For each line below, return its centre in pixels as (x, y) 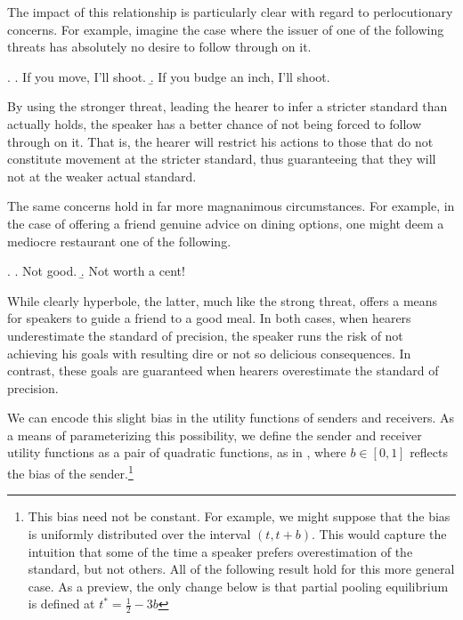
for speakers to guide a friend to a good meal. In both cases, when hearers (209, 318)
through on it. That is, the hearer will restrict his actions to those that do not (220, 141)
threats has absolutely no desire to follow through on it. (159, 47)
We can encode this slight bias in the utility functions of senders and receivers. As (231, 418)
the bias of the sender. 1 (70, 472)
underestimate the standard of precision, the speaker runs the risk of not (205, 335)
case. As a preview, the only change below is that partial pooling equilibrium (238, 586)
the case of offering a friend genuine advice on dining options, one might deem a (226, 223)
